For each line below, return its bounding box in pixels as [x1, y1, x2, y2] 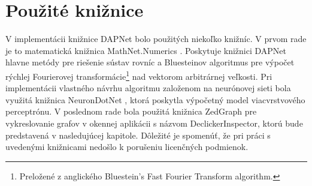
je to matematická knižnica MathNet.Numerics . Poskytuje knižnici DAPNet [5, 44, 286, 56]
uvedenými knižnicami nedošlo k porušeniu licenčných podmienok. [5, 140, 249, 153]
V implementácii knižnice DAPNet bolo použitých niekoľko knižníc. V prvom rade [5, 32, 307, 45]
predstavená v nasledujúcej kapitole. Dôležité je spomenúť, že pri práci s [5, 128, 271, 141]
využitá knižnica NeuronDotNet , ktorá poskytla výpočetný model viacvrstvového [5, 93, 305, 106]
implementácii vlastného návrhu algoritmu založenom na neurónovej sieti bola [5, 82, 291, 94]
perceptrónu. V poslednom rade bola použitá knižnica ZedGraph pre [5, 105, 257, 118]
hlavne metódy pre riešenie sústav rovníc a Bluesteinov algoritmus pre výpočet [5, 56, 295, 68]
